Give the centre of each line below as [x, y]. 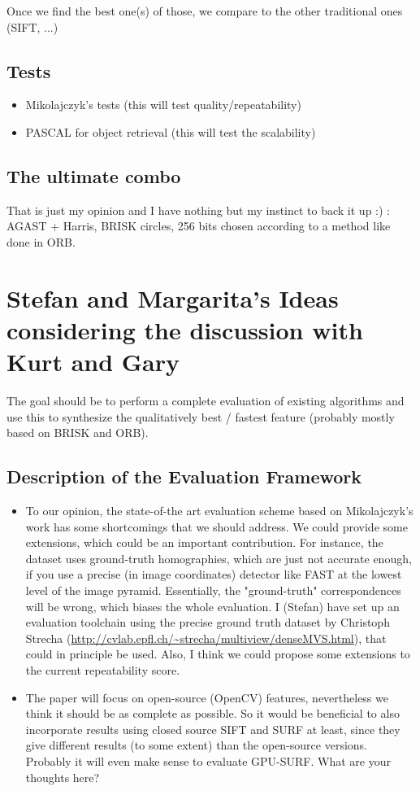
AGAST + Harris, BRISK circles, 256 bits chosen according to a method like [199, 226]
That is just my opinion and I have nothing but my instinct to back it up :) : [198, 210]
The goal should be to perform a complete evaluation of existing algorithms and [206, 401]
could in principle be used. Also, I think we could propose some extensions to [218, 654]
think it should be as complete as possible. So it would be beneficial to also [212, 713]
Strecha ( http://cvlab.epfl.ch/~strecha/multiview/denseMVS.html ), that [206, 638]
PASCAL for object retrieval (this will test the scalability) [171, 131]
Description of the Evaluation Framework [184, 476]
